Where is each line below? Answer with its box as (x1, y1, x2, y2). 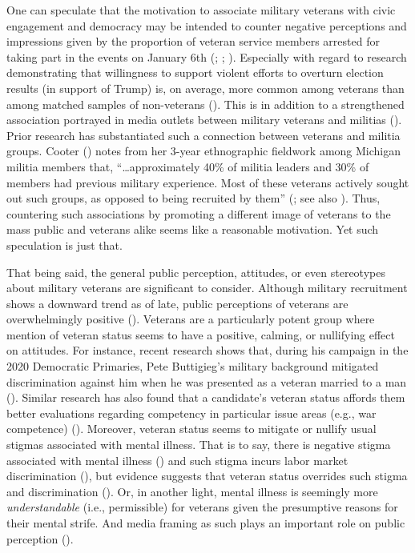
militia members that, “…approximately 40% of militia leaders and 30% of (6, 158, 369, 174)
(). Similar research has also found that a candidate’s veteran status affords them (6, 389, 405, 406)
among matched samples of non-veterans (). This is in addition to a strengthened (6, 95, 405, 112)
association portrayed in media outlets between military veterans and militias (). (6, 111, 402, 128)
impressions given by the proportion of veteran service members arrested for (6, 33, 380, 50)
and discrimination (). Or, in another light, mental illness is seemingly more (6, 483, 378, 499)
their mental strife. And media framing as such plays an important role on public (6, 515, 405, 531)
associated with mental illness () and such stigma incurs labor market (6, 451, 349, 468)
